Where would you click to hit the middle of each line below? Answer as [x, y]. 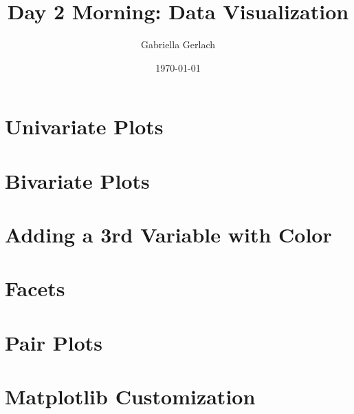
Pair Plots [54, 342]
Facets [35, 288]
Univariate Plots [84, 126]
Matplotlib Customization [130, 396]
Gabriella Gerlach [178, 44]
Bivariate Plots [77, 180]
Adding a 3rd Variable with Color [168, 235]
